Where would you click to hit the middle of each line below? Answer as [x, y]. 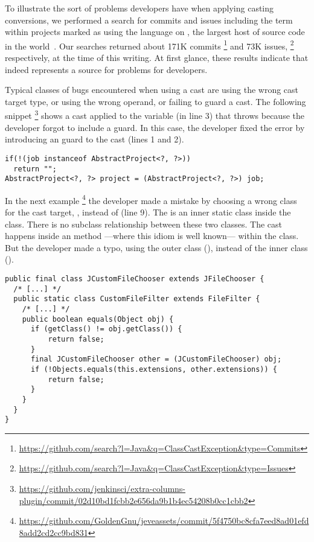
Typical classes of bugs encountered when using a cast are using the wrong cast [152, 90]
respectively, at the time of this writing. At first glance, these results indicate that [157, 58]
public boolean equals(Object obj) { [98, 319]
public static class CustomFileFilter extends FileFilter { [137, 299]
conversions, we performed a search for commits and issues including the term [149, 20]
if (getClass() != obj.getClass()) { [106, 329]
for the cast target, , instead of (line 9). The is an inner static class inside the [148, 212]
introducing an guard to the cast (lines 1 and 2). [95, 139]
